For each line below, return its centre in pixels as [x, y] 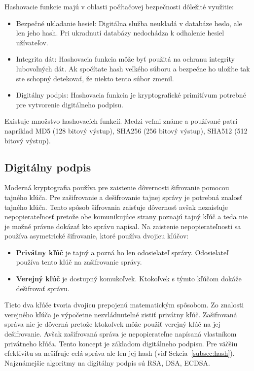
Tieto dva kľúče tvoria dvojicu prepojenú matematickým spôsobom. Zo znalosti [124, 305]
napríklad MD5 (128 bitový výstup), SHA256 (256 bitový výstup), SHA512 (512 [126, 130]
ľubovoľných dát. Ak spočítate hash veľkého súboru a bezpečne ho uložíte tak [133, 68]
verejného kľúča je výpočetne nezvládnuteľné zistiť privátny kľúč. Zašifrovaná [121, 314]
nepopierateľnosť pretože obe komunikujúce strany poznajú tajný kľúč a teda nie [126, 217]
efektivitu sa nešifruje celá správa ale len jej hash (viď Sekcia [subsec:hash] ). [120, 353]
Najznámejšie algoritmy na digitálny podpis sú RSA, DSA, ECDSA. [107, 362]
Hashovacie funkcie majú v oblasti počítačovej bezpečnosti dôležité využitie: [119, 6]
